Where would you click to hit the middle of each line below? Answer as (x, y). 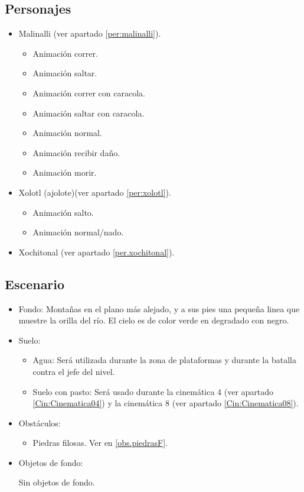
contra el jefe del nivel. (74, 371)
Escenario (35, 284)
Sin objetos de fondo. (57, 482)
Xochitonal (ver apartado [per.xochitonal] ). (97, 252)
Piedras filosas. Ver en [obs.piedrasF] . (100, 443)
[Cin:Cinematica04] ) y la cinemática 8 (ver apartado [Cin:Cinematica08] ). (166, 403)
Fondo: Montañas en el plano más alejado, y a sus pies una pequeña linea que (159, 308)
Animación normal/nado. (78, 232)
